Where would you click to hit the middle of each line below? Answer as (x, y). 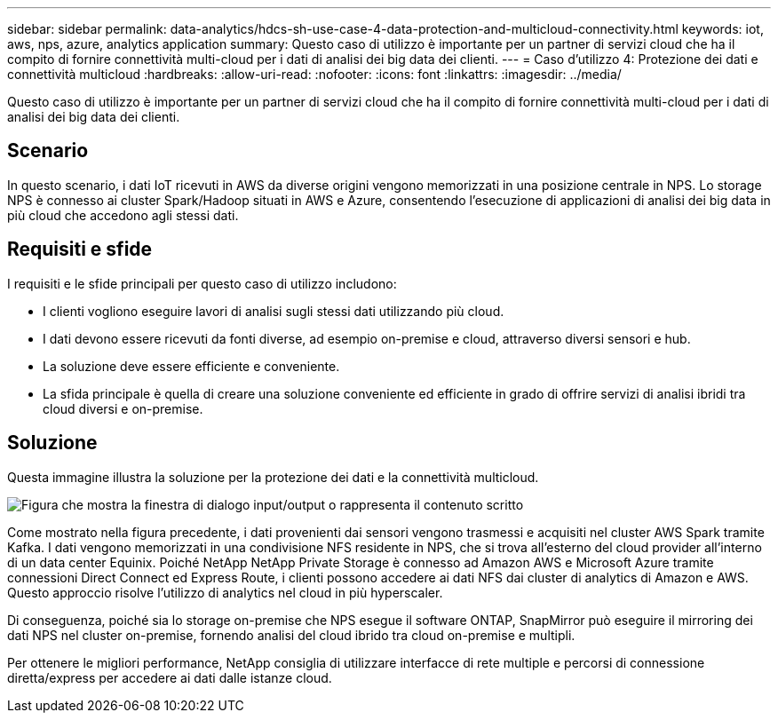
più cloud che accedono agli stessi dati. (123, 215)
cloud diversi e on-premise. (123, 408)
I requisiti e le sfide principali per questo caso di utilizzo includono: (202, 283)
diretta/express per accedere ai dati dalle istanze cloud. (170, 677)
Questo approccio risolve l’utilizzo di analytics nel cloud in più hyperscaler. (225, 592)
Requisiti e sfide (80, 249)
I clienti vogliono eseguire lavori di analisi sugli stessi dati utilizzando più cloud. (274, 311)
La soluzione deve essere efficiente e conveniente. (191, 366)
